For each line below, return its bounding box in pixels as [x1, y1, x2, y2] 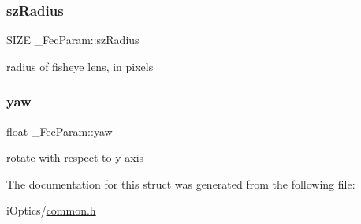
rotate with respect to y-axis [6, 149, 144, 166]
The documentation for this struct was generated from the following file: [6, 175, 355, 192]
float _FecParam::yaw [6, 122, 113, 139]
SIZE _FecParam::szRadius [6, 32, 140, 48]
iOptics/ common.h [6, 202, 96, 218]
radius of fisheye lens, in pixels [6, 58, 154, 74]
